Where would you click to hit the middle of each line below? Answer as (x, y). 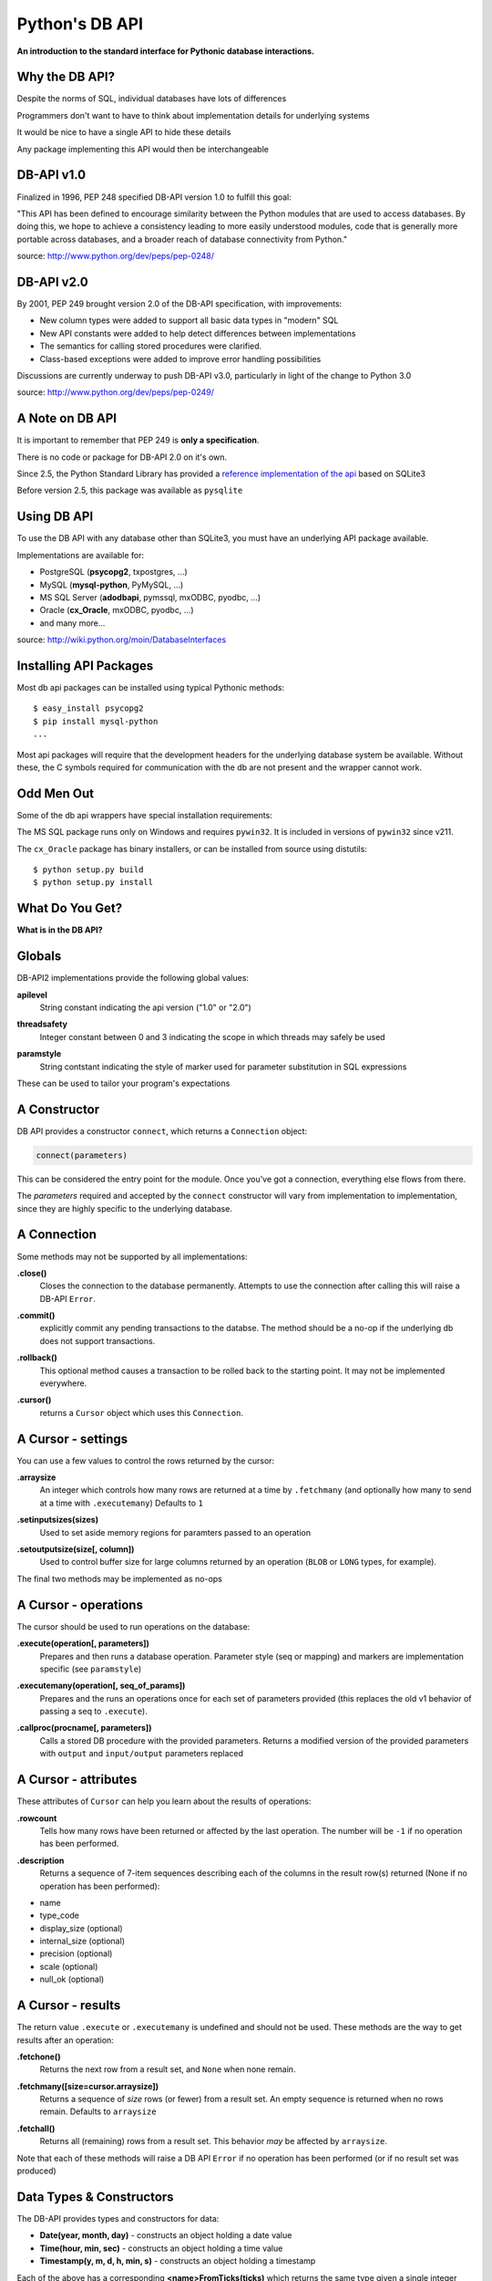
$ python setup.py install (93, 882)
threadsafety (42, 1024)
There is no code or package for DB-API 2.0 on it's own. (122, 457)
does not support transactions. (97, 1340)
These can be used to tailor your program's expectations (123, 1083)
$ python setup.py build (88, 870)
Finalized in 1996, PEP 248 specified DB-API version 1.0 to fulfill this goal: (154, 197)
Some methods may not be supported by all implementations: (132, 1256)
